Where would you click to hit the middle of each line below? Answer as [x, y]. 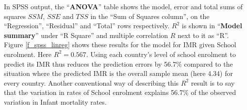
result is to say [213, 82]
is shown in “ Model [212, 26]
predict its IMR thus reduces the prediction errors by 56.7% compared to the [118, 64]
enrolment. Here [28, 54]
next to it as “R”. [203, 35]
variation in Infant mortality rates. [55, 101]
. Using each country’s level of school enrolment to [161, 54]
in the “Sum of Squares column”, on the [150, 16]
